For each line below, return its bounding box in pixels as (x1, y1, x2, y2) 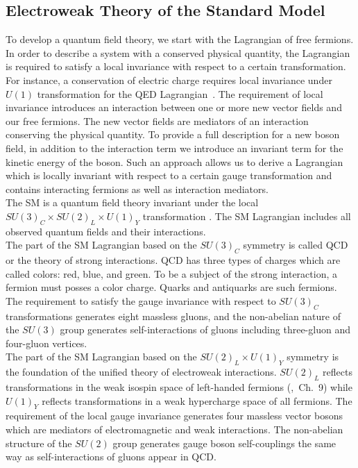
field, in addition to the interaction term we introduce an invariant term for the (6, 140, 343, 155)
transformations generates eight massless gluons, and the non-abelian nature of (6, 308, 341, 323)
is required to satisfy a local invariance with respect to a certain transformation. (6, 59, 346, 74)
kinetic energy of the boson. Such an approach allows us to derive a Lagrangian (6, 154, 343, 169)
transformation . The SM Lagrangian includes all (142, 208, 351, 223)
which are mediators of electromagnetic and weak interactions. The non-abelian (6, 422, 343, 437)
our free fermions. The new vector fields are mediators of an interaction (6, 113, 309, 128)
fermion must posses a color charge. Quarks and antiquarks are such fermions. (6, 280, 337, 294)
